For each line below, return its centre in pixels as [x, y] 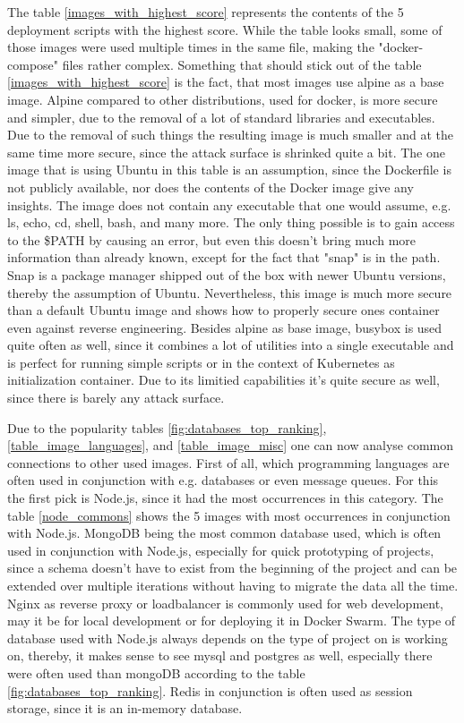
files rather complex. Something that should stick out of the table [242, 64]
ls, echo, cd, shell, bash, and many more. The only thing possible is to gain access [231, 222]
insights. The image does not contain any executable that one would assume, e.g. [229, 204]
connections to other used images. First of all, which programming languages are [228, 462]
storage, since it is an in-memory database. [125, 708]
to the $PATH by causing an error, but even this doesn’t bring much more [212, 239]
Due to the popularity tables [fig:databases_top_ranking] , [167, 427]
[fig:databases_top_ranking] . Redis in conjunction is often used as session [210, 690]
